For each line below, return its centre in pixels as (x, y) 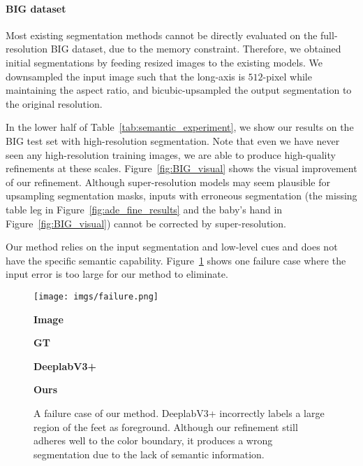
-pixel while (287, 76)
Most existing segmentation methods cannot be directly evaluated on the (162, 35)
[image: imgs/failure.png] (96, 296)
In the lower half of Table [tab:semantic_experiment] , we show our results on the (180, 127)
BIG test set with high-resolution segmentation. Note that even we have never (173, 140)
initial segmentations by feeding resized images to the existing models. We (164, 62)
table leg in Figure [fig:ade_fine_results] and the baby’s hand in (144, 209)
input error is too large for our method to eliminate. (117, 274)
